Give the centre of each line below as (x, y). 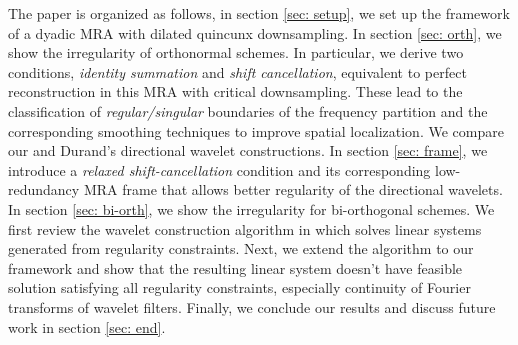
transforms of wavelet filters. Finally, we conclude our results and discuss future (252, 306)
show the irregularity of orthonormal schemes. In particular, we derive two (236, 52)
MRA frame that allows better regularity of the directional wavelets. (293, 189)
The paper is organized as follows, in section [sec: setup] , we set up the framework (259, 13)
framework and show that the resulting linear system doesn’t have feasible (235, 267)
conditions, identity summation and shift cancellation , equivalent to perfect (237, 71)
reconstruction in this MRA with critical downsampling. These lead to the (235, 91)
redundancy (44, 189)
